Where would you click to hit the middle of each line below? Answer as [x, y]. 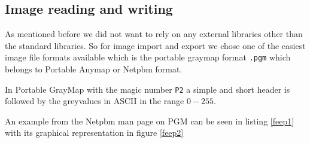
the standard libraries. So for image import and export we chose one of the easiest [155, 45]
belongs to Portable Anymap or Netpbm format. [94, 69]
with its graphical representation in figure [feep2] [94, 133]
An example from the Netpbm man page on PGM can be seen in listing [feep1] [150, 121]
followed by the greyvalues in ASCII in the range [95, 101]
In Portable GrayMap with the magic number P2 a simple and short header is [148, 89]
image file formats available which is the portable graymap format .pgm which [148, 57]
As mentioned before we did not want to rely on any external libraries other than [154, 34]
